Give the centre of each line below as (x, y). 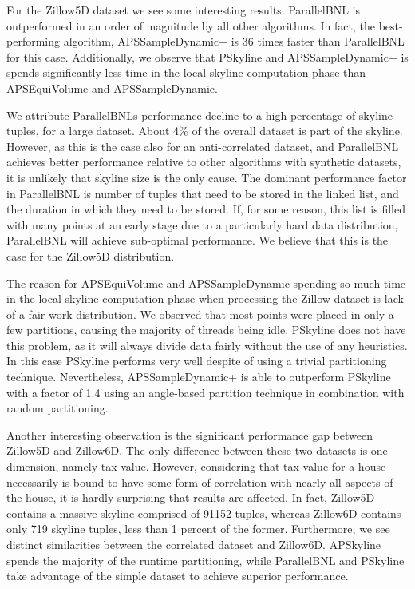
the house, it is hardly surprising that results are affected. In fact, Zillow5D (191, 497)
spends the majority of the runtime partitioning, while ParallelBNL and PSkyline (206, 560)
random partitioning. (57, 408)
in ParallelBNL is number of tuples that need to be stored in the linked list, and (203, 193)
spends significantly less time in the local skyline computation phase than (186, 72)
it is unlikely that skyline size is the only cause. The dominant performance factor (207, 177)
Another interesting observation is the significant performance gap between (190, 434)
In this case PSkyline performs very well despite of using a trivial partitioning (197, 361)
